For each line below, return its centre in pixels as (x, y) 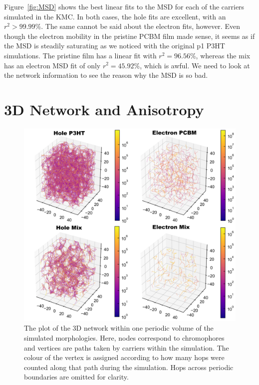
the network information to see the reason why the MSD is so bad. (106, 75)
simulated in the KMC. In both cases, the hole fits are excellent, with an (115, 16)
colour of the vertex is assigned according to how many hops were (124, 357)
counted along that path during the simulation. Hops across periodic (129, 367)
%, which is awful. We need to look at (192, 65)
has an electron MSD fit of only (52, 65)
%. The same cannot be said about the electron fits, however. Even (137, 26)
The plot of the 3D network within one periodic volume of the (119, 328)
